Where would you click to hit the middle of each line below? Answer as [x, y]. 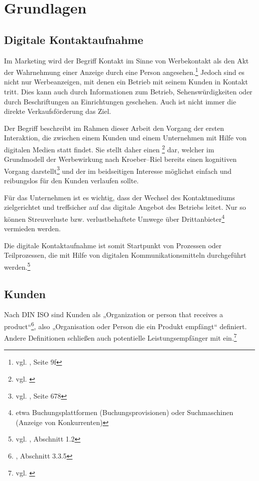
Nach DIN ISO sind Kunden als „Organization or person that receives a [114, 314]
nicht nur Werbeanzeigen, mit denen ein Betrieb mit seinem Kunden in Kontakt [126, 82]
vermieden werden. [33, 229]
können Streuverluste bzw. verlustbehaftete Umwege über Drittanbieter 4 [114, 218]
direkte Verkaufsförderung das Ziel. [58, 111]
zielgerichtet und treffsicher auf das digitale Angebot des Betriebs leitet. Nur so [125, 207]
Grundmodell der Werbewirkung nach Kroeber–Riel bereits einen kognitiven [120, 159]
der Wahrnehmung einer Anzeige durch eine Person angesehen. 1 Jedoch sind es [124, 71]
